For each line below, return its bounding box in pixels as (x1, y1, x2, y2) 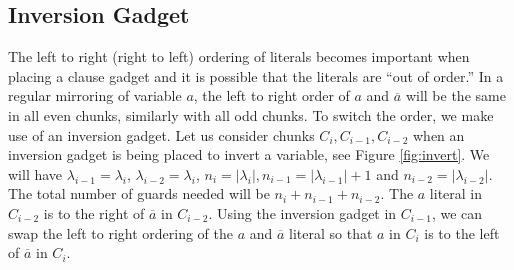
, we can (431, 202, 483, 223)
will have (8, 163, 63, 184)
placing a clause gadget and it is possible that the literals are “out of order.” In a (8, 65, 504, 86)
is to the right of (43, 202, 145, 223)
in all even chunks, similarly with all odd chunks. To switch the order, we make (8, 104, 494, 125)
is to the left (424, 222, 500, 243)
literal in (429, 183, 483, 204)
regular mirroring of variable (8, 85, 182, 106)
